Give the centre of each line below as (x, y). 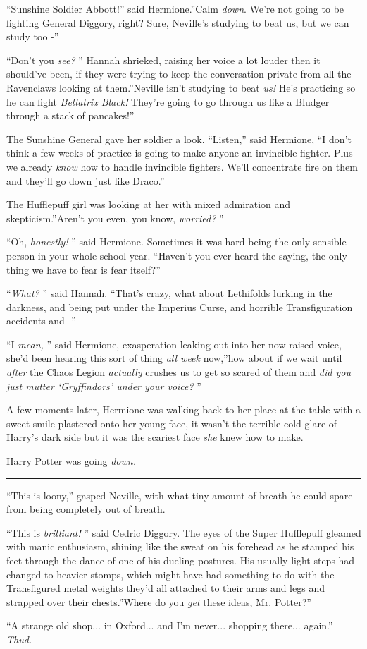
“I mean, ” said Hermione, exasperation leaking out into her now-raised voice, (174, 344)
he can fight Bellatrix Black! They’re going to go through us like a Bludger (168, 101)
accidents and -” (41, 321)
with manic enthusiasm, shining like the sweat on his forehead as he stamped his (180, 546)
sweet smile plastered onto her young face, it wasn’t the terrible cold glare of (172, 423)
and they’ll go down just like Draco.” (86, 180)
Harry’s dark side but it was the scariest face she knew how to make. (155, 437)
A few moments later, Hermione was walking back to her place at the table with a (184, 410)
